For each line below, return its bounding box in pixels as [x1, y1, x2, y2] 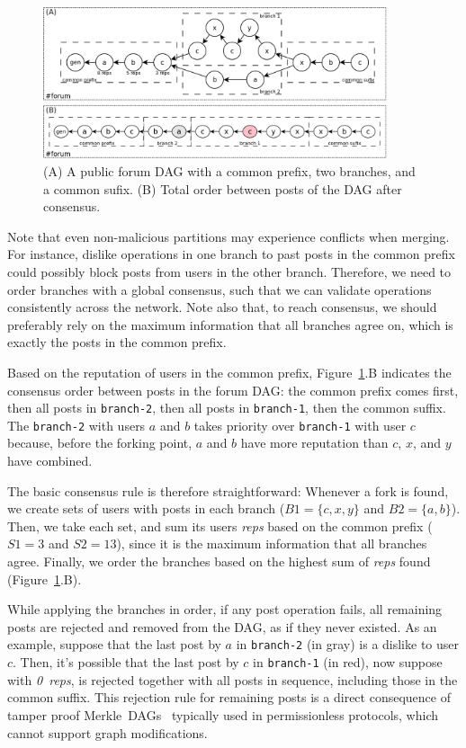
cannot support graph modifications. [7, 723, 208, 742]
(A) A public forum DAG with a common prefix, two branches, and [43, 162, 416, 181]
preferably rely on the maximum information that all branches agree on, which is [7, 315, 453, 334]
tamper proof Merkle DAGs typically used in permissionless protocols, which [7, 705, 438, 724]
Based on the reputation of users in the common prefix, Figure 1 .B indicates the [7, 362, 452, 381]
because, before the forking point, [7, 433, 193, 452]
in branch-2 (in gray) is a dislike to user [236, 635, 460, 654]
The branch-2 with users [7, 415, 146, 434]
